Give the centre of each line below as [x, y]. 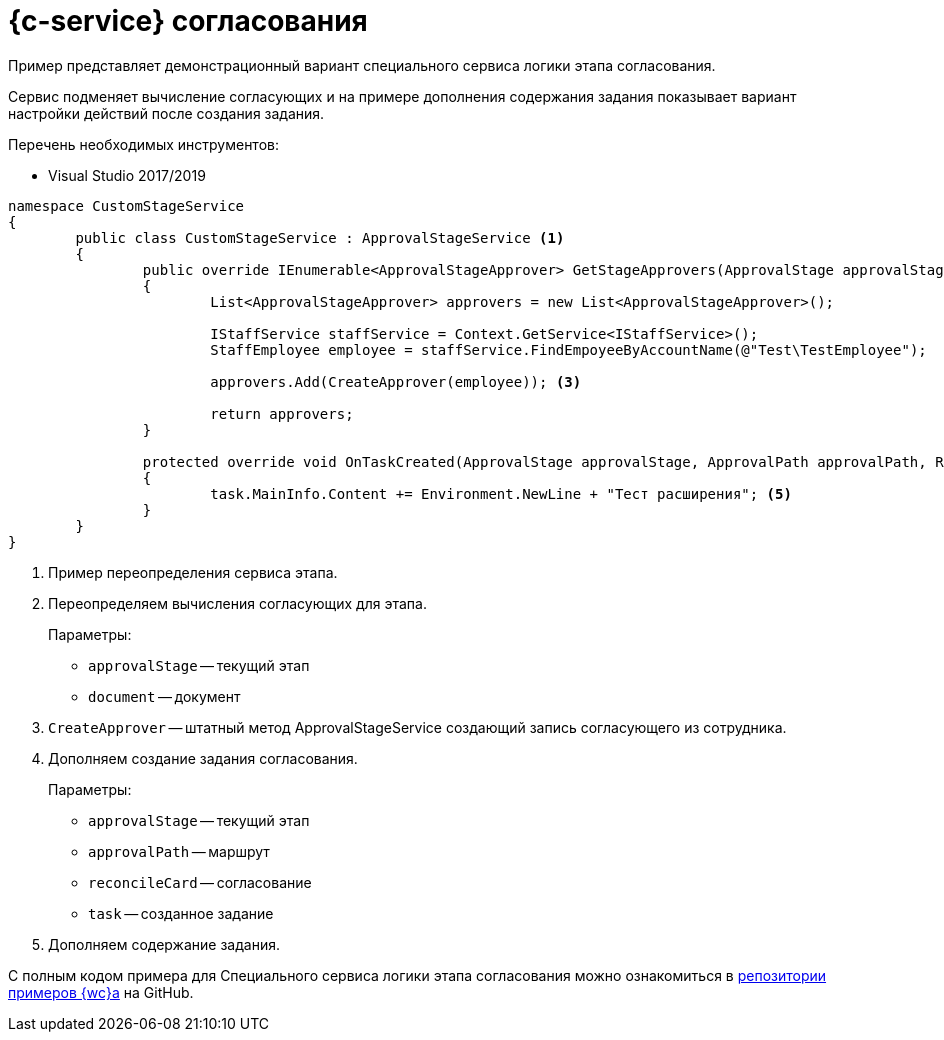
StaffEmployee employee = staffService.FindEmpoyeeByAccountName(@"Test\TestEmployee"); [568, 349]
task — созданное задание [181, 913]
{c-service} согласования [188, 21]
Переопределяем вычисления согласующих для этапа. [237, 603]
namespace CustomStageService [126, 205]
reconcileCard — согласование [200, 882]
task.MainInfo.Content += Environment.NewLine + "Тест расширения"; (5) [501, 493]
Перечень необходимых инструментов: [143, 144]
